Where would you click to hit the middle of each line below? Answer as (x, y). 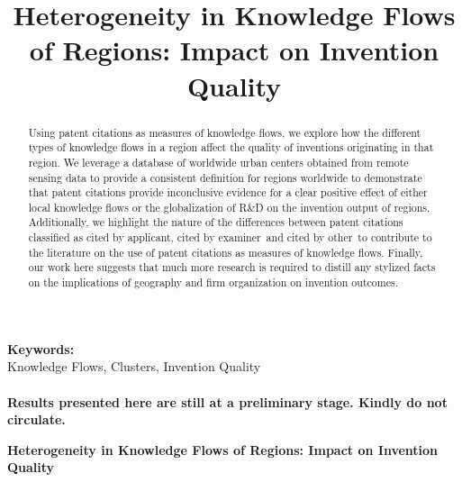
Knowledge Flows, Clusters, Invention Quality (134, 366)
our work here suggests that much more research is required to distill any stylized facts (232, 267)
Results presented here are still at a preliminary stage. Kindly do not (227, 401)
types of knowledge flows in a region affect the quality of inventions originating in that (231, 147)
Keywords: (41, 348)
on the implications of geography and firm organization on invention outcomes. (213, 282)
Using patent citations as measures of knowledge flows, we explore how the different (225, 132)
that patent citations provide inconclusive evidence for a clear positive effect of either (228, 192)
